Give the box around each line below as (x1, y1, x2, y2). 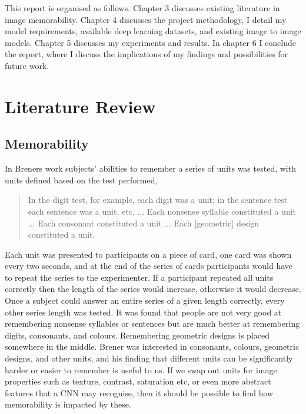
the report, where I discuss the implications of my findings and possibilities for (5, 48, 288, 60)
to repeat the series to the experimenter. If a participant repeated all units (5, 271, 274, 283)
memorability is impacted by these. (5, 398, 131, 410)
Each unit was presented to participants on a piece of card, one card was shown (5, 248, 292, 260)
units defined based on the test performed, (5, 173, 158, 186)
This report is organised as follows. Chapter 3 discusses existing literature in (5, 2, 280, 14)
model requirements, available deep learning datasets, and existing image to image (5, 25, 301, 37)
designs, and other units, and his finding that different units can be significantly (5, 352, 293, 364)
